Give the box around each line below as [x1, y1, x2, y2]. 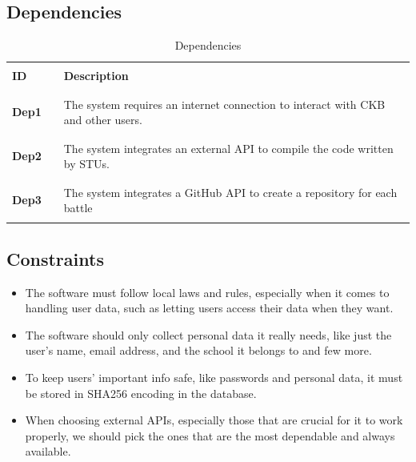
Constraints [6, 246, 104, 271]
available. [25, 443, 71, 460]
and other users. [63, 111, 142, 128]
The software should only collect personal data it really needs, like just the [25, 326, 392, 343]
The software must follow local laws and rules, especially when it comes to [25, 283, 390, 300]
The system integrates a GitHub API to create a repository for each [63, 183, 398, 200]
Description [63, 67, 129, 84]
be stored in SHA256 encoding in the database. [25, 384, 257, 401]
